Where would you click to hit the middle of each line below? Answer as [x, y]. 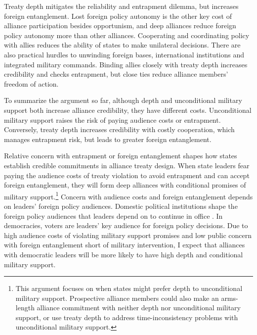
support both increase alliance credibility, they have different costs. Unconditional [128, 110]
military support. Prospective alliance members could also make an [117, 298]
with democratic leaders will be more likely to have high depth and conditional [124, 254]
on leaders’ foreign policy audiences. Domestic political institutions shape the [121, 206]
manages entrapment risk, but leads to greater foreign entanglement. [108, 139]
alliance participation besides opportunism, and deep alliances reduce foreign [120, 25]
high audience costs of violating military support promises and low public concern [128, 235]
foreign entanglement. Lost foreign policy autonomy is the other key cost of [118, 16]
